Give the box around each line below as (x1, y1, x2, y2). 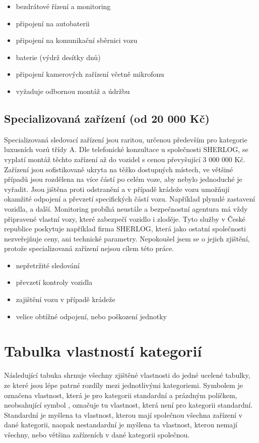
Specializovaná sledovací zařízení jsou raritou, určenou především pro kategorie (4, 134, 247, 144)
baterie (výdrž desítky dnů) (16, 52, 101, 62)
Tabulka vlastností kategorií (4, 340, 202, 361)
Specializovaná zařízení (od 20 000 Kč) (4, 110, 210, 126)
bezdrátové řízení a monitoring (16, 1, 111, 11)
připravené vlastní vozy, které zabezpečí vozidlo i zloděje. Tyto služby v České (4, 213, 245, 224)
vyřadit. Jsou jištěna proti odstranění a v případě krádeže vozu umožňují (4, 183, 230, 194)
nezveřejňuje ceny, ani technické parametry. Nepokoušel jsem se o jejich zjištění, (4, 233, 250, 243)
